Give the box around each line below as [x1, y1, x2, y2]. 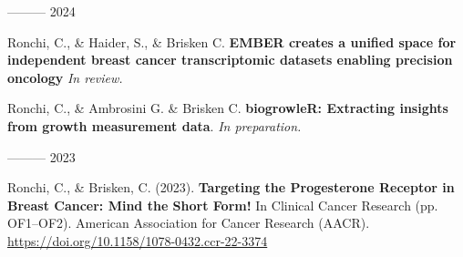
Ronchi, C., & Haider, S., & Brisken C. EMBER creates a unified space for [7, 32, 457, 51]
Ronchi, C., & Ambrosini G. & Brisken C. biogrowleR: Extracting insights [7, 98, 448, 118]
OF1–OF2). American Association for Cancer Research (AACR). [7, 213, 370, 232]
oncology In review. [7, 67, 123, 87]
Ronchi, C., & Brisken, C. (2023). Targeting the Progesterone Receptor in [7, 178, 455, 197]
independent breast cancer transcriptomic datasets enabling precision [7, 50, 453, 69]
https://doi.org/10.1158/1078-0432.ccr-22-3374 [7, 231, 268, 250]
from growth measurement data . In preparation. [7, 116, 302, 135]
